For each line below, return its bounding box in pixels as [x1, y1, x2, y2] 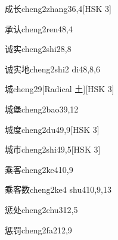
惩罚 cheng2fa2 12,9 [5, 223, 72, 236]
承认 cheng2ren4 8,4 [5, 22, 73, 35]
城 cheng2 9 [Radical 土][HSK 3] [5, 83, 114, 95]
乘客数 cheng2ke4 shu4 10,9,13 [5, 183, 111, 196]
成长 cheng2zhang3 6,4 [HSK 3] [5, 2, 111, 14]
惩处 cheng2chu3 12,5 [5, 203, 78, 215]
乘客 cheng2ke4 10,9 [5, 163, 73, 175]
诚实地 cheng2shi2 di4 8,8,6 [5, 62, 100, 75]
